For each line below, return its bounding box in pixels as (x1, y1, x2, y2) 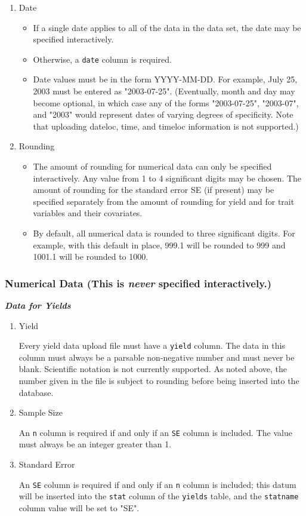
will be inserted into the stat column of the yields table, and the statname (18, 490, 299, 502)
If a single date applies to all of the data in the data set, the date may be (33, 21, 301, 33)
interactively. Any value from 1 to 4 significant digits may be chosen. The (33, 171, 302, 184)
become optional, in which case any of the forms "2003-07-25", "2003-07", (33, 96, 299, 109)
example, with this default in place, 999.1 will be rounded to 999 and (33, 238, 286, 251)
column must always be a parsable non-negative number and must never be (18, 351, 295, 363)
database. (18, 386, 54, 398)
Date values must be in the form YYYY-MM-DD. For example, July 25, (33, 73, 298, 85)
